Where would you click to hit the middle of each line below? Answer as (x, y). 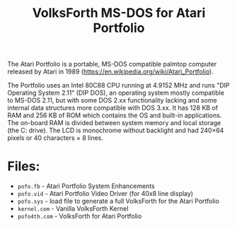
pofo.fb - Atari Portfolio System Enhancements (86, 186)
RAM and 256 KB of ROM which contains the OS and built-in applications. (115, 115)
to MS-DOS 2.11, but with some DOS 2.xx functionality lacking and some (112, 100)
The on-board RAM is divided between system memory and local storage (114, 123)
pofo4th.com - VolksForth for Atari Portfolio (80, 216)
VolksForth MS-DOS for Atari (119, 13)
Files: (24, 167)
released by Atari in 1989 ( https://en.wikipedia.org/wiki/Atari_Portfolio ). (110, 71)
